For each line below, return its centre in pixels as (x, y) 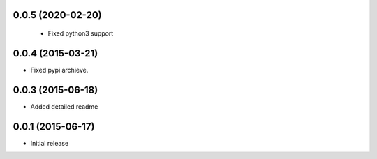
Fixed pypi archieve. (59, 70)
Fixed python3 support (81, 33)
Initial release (50, 143)
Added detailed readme (64, 106)
